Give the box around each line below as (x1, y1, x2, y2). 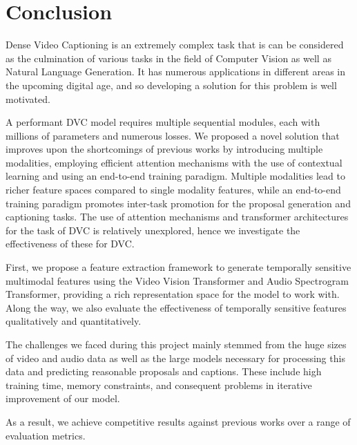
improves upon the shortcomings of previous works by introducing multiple (6, 142, 323, 156)
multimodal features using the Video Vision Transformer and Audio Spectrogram (6, 273, 349, 287)
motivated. (6, 91, 50, 106)
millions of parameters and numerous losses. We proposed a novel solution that (6, 128, 340, 142)
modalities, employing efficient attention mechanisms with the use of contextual (6, 155, 342, 169)
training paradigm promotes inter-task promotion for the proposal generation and (6, 196, 351, 210)
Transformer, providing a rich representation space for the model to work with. (6, 287, 340, 301)
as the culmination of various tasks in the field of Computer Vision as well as (6, 50, 331, 65)
